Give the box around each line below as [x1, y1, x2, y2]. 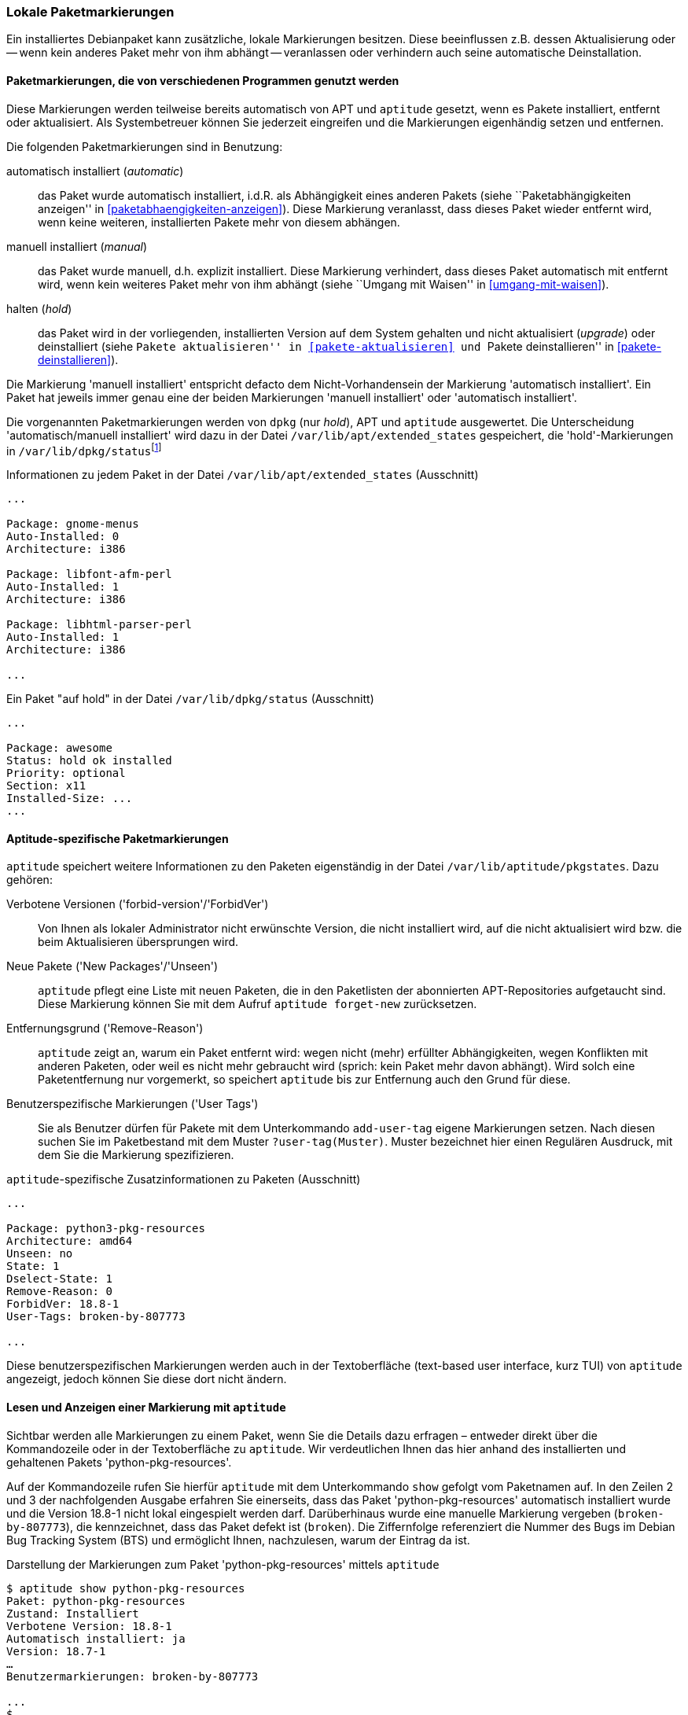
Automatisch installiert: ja [6, 1632, 186, 1645]
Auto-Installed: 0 [6, 530, 120, 543]
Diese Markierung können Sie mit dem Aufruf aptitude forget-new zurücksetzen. [38, 997, 477, 1011]
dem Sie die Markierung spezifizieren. [38, 1148, 234, 1162]
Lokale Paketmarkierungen [6, 4, 175, 20]
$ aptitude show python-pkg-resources [6, 1581, 245, 1595]
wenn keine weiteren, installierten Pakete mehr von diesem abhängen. [38, 215, 400, 229]
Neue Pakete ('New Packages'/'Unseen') [6, 959, 219, 973]
